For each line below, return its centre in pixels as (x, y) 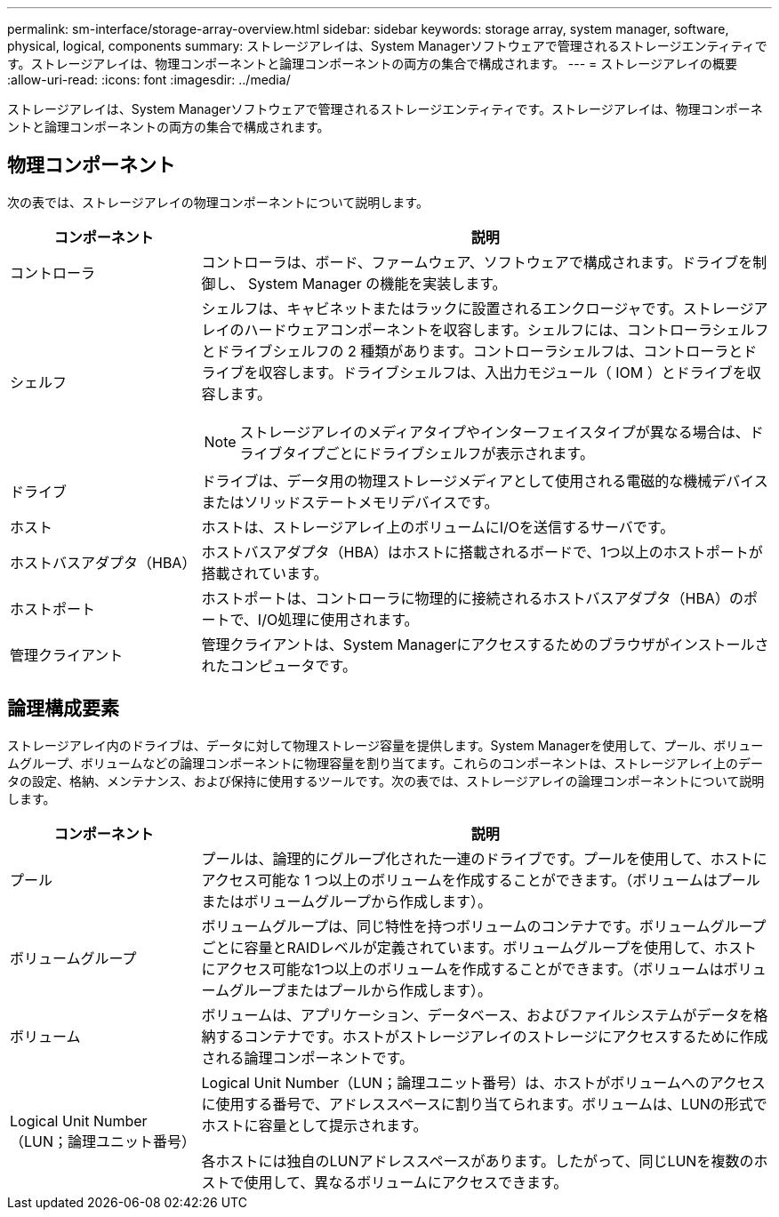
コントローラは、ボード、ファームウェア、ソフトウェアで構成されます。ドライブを (477, 262)
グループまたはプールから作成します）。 (361, 990)
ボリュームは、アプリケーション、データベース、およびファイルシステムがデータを (478, 1015)
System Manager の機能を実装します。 (377, 283)
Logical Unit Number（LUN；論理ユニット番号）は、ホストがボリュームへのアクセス (483, 1082)
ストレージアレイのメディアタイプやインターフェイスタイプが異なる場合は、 (494, 432)
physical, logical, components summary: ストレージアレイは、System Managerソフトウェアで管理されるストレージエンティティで (387, 46)
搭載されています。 (265, 573)
